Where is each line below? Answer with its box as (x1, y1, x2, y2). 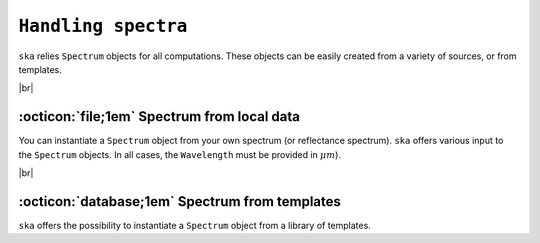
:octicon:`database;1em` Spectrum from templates (18, 193, 342, 210)
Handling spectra (18, 15, 188, 37)
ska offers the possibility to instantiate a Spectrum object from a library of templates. (18, 219, 372, 231)
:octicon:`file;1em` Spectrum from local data (18, 108, 300, 125)
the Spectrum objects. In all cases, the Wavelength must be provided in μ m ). (18, 148, 342, 160)
